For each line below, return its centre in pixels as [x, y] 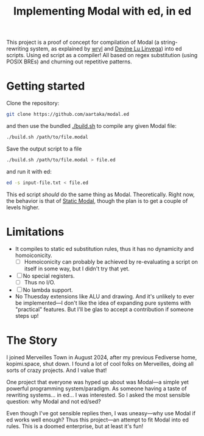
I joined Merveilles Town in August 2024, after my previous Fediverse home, [102, 357]
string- [169, 42]
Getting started [46, 86]
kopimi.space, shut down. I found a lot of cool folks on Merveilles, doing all [100, 364]
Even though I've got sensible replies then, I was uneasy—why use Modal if [101, 413]
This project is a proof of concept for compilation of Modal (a [83, 42]
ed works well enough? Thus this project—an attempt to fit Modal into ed [97, 420]
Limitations [35, 232]
